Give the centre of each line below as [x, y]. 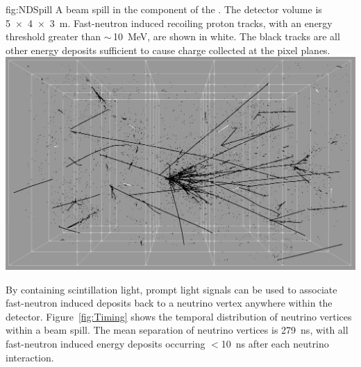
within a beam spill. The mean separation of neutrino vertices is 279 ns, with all [177, 330]
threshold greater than [53, 36]
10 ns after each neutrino [275, 343]
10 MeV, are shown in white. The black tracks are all [226, 36]
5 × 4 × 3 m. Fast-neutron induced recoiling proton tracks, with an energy [169, 23]
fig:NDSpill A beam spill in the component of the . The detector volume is [164, 9]
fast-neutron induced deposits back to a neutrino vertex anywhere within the [169, 303]
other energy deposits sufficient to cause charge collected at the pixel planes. [168, 50]
